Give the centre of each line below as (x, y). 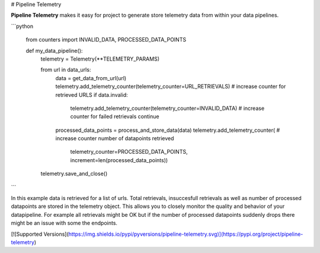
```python (22, 26)
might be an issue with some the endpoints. (64, 223)
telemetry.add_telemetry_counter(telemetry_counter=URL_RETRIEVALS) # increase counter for (171, 87)
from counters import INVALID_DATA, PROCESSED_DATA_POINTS (106, 40)
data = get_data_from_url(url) (91, 78)
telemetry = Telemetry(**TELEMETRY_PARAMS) (100, 59)
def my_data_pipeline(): (54, 50)
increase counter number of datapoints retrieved (115, 138)
